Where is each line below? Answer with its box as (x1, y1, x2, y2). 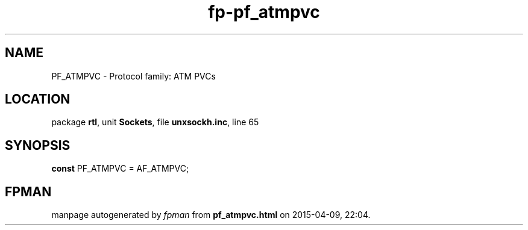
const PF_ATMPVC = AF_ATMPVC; (51, 163, 189, 174)
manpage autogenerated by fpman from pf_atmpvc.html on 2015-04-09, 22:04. (51, 210, 371, 220)
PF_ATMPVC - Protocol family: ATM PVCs (51, 70, 216, 81)
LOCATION (5, 92, 71, 107)
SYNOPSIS (5, 137, 71, 153)
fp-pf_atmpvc (208, 2, 320, 22)
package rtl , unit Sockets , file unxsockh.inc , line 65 (51, 117, 259, 128)
